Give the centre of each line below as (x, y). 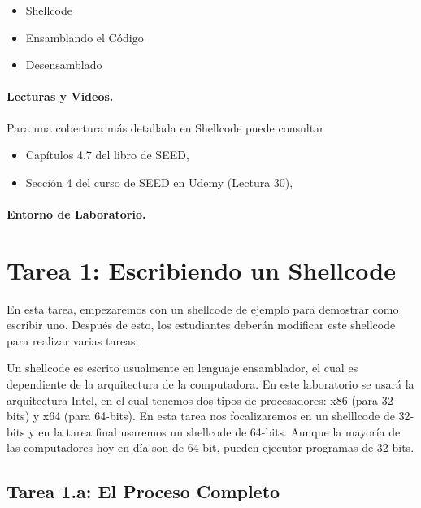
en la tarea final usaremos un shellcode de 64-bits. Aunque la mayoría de (219, 431)
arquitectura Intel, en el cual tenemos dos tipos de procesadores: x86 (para (193, 399)
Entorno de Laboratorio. (76, 213)
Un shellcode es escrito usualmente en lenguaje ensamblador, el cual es (182, 368)
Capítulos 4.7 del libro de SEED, (107, 155)
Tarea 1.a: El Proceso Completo (143, 491)
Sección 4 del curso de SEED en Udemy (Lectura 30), (159, 182)
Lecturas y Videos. (60, 96)
